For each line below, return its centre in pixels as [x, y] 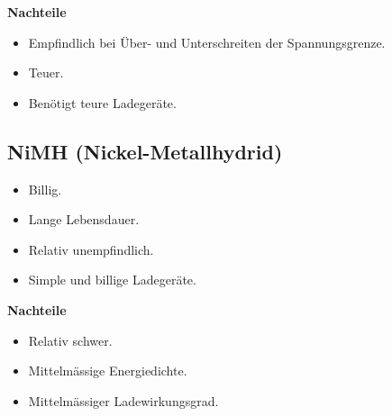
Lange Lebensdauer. [84, 219]
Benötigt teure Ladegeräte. [102, 102]
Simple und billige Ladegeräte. [112, 280]
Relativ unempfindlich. [91, 249]
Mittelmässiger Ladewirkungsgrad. [123, 400]
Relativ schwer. [70, 340]
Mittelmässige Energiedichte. [108, 371]
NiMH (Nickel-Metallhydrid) [145, 151]
